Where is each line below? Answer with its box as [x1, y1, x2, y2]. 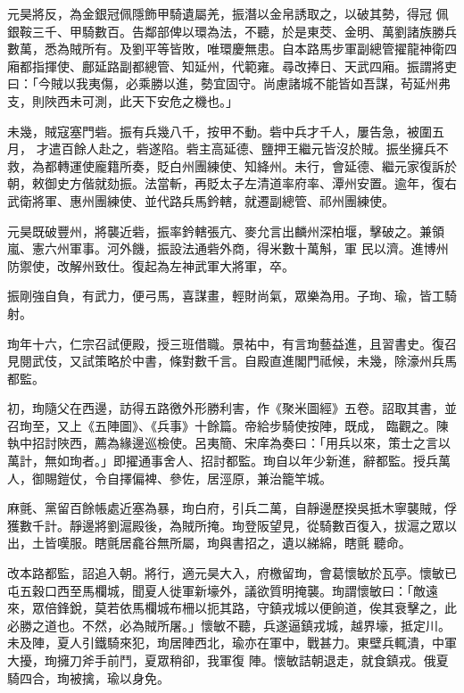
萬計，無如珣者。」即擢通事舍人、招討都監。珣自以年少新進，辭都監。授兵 [7, 451, 438, 470]
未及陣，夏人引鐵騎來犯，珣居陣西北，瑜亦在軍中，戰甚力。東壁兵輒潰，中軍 [7, 633, 457, 652]
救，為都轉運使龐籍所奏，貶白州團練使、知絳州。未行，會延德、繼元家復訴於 [7, 156, 457, 175]
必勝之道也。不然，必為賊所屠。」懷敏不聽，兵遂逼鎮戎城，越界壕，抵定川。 [7, 615, 451, 634]
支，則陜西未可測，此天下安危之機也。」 [7, 91, 238, 110]
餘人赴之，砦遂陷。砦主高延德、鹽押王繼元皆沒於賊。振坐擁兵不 [73, 139, 449, 158]
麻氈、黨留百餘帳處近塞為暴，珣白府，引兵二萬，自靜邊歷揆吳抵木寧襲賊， [7, 499, 444, 517]
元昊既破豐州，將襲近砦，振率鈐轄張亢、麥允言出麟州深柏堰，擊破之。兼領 [7, 221, 444, 240]
